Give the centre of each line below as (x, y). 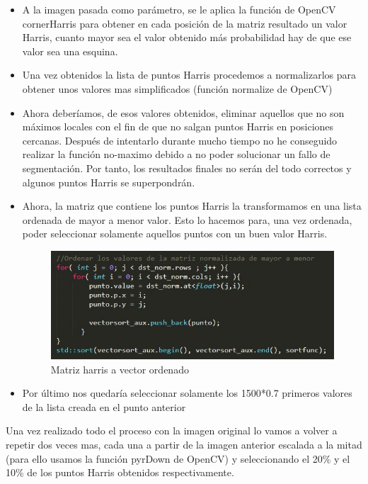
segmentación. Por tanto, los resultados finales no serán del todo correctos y (187, 168)
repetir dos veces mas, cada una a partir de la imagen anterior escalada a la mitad (184, 444)
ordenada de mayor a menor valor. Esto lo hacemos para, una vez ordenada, (187, 219)
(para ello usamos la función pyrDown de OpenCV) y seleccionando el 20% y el (178, 458)
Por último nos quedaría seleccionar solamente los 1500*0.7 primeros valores (187, 393)
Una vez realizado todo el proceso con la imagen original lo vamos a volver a (172, 430)
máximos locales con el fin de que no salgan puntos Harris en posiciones (178, 126)
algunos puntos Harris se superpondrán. (109, 182)
